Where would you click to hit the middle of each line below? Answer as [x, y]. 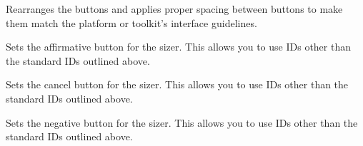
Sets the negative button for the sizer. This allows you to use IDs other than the [182, 122]
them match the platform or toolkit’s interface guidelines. [131, 22]
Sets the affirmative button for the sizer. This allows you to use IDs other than [178, 47]
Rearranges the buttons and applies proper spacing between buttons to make [174, 9]
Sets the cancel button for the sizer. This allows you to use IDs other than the [177, 84]
